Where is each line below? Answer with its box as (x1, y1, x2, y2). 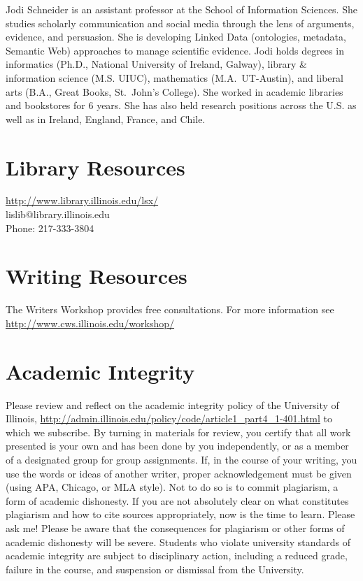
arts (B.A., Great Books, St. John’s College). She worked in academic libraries (6, 84, 343, 99)
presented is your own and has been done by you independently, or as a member (6, 438, 349, 453)
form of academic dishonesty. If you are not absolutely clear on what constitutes (6, 493, 349, 508)
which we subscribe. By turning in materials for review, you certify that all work (6, 424, 351, 439)
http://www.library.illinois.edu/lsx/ (6, 193, 159, 208)
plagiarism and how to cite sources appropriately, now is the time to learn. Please (6, 507, 355, 522)
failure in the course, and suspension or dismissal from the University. (6, 561, 304, 576)
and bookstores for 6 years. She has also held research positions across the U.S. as (6, 98, 357, 113)
